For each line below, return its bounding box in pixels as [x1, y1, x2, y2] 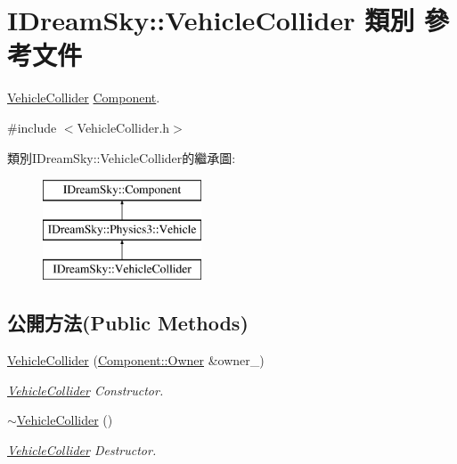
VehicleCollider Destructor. [7, 441, 157, 460]
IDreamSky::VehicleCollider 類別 [7, 2, 415, 38]
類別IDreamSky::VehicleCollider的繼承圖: [7, 148, 236, 167]
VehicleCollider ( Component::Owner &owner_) [7, 351, 265, 370]
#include [7, 118, 57, 136]
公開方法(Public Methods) [7, 309, 249, 337]
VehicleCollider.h [77, 118, 170, 136]
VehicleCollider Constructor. [7, 380, 164, 399]
